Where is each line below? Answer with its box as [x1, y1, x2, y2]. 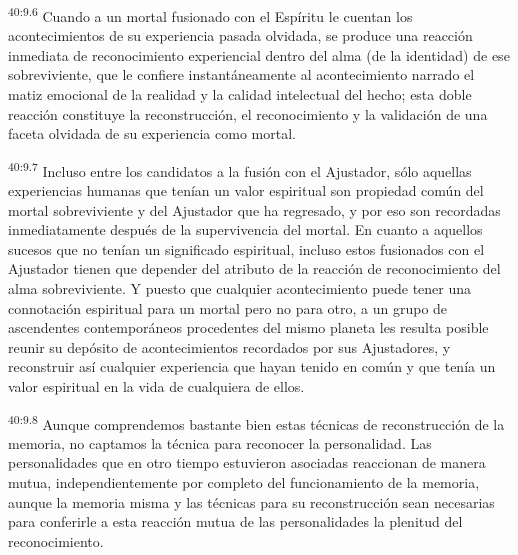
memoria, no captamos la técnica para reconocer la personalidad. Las [8, 432, 432, 453]
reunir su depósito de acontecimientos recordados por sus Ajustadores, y [8, 336, 451, 357]
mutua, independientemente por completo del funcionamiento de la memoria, [8, 472, 480, 493]
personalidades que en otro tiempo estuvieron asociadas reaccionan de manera [8, 452, 486, 473]
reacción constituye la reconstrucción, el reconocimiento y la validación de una [8, 103, 488, 124]
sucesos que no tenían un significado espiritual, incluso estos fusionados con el [8, 238, 485, 259]
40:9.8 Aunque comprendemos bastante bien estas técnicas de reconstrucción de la [8, 410, 505, 434]
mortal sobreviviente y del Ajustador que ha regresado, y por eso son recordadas [8, 199, 501, 220]
